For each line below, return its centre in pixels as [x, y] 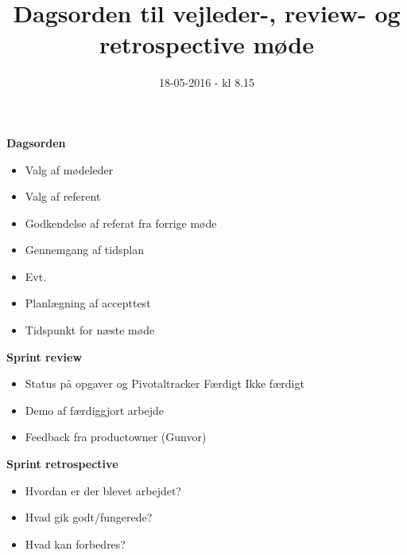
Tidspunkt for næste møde [90, 330]
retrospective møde [207, 44]
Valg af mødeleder [69, 169]
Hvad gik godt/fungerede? [89, 517]
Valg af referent [63, 196]
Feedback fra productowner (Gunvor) [116, 437]
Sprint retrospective [62, 464]
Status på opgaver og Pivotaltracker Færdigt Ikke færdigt [165, 383]
